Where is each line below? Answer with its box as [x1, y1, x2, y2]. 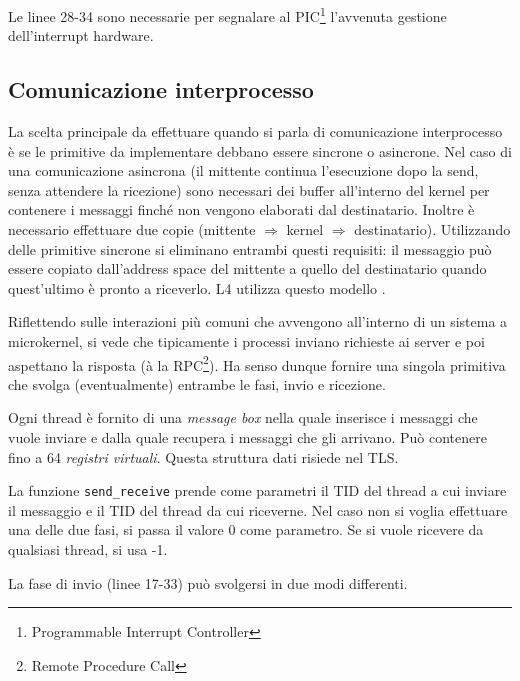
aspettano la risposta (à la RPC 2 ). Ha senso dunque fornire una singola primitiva [8, 351, 506, 375]
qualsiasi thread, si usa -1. [8, 539, 168, 560]
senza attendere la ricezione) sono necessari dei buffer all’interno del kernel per [8, 179, 490, 200]
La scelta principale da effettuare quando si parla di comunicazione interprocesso [8, 121, 503, 142]
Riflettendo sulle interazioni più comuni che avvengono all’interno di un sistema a [8, 311, 508, 332]
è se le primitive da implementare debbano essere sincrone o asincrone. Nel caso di [8, 140, 512, 161]
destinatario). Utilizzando [354, 219, 511, 240]
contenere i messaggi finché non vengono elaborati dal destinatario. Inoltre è [8, 199, 475, 220]
